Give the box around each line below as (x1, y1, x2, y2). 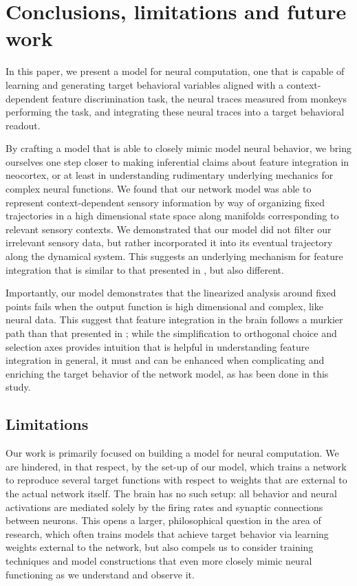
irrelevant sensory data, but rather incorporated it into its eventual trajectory (6, 235, 333, 250)
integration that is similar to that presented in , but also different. (6, 262, 284, 276)
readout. (6, 118, 41, 132)
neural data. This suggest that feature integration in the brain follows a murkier (6, 312, 343, 327)
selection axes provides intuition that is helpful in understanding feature (6, 339, 310, 354)
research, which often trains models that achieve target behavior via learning (6, 526, 329, 541)
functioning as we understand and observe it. (6, 567, 195, 581)
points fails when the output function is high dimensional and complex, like (6, 299, 323, 313)
